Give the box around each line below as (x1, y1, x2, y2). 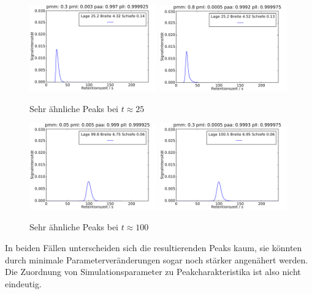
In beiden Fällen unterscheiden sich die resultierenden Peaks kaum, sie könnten (5, 241, 302, 254)
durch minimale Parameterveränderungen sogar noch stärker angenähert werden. (5, 253, 308, 266)
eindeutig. (5, 277, 42, 290)
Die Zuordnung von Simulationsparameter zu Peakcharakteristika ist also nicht (5, 265, 301, 278)
